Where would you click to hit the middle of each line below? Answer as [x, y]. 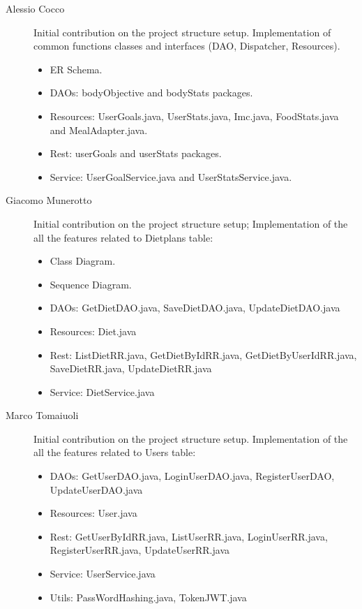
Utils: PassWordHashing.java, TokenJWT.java [148, 597]
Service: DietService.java [102, 391]
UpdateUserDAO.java [96, 489]
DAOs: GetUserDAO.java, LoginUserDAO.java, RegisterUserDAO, [192, 476]
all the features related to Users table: [115, 452]
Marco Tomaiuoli [42, 415]
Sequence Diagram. [91, 284]
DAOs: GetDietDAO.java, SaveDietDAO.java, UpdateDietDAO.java [195, 308]
